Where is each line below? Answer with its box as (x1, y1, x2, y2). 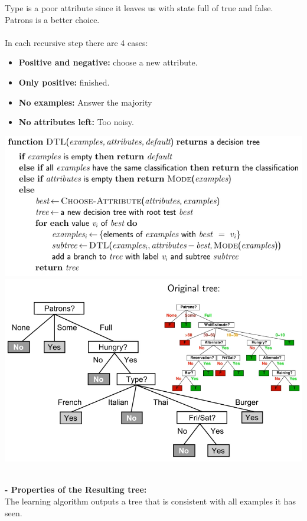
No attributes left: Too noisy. (18, 116, 134, 128)
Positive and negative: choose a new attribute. (18, 56, 198, 68)
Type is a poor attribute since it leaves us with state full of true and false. (5, 2, 273, 14)
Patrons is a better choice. (5, 13, 100, 25)
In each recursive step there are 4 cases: (5, 36, 148, 48)
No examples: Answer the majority (18, 96, 152, 108)
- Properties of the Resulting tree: (5, 483, 147, 496)
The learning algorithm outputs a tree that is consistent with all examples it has (5, 494, 296, 507)
